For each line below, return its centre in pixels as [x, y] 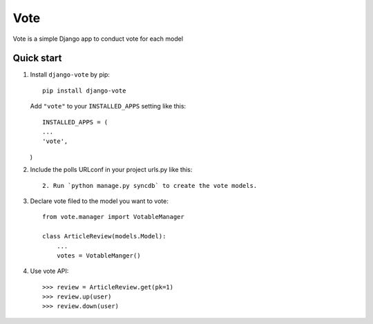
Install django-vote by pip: [70, 75]
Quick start [37, 58]
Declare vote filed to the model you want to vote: [99, 201]
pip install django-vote [84, 90]
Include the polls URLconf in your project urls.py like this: [111, 170]
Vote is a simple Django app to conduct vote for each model [98, 39]
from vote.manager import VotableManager [113, 217]
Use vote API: [49, 271]
